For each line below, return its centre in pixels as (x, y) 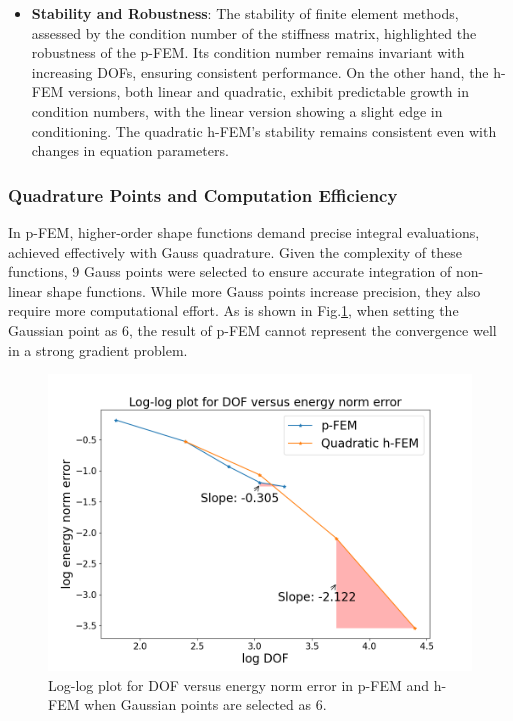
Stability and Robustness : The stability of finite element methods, (245, 13)
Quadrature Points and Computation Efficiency (203, 194)
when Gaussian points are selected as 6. (205, 704)
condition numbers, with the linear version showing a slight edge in (237, 110)
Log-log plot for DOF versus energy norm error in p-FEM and (238, 684)
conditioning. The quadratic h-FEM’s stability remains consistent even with (264, 130)
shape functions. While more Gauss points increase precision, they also (263, 290)
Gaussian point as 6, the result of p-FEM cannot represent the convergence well (252, 329)
